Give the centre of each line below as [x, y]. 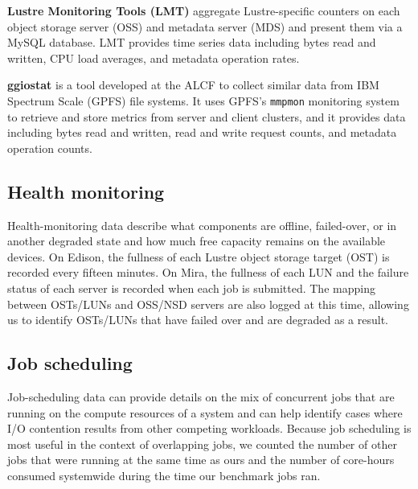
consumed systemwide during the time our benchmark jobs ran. [164, 475]
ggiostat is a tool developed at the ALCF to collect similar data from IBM [193, 85]
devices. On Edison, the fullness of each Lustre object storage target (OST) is [199, 256]
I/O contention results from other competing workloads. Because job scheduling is [209, 428]
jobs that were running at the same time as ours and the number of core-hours [201, 460]
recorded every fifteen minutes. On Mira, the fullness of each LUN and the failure [208, 272]
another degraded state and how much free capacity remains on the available [197, 241]
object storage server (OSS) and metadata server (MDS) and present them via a [205, 26]
